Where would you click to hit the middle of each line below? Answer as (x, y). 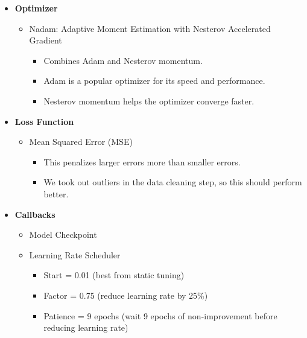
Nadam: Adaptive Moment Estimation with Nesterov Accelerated (150, 28)
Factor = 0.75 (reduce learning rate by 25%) (126, 295)
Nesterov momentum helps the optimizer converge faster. (149, 100)
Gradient (46, 40)
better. (56, 193)
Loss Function (44, 121)
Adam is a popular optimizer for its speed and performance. (154, 81)
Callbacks (35, 214)
